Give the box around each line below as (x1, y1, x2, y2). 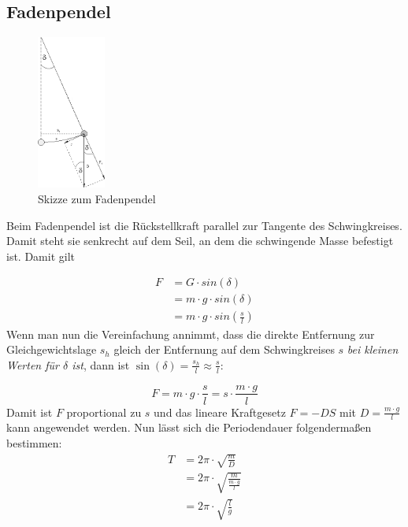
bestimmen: (6, 435, 62, 451)
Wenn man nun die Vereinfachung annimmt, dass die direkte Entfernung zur (6, 325, 375, 342)
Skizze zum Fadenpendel (38, 191, 156, 207)
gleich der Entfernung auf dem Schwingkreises (113, 341, 335, 358)
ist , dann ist (72, 356, 130, 373)
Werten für (6, 356, 59, 373)
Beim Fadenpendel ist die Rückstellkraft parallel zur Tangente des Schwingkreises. (6, 217, 402, 233)
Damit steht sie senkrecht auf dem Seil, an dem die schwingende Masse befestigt (6, 232, 394, 249)
